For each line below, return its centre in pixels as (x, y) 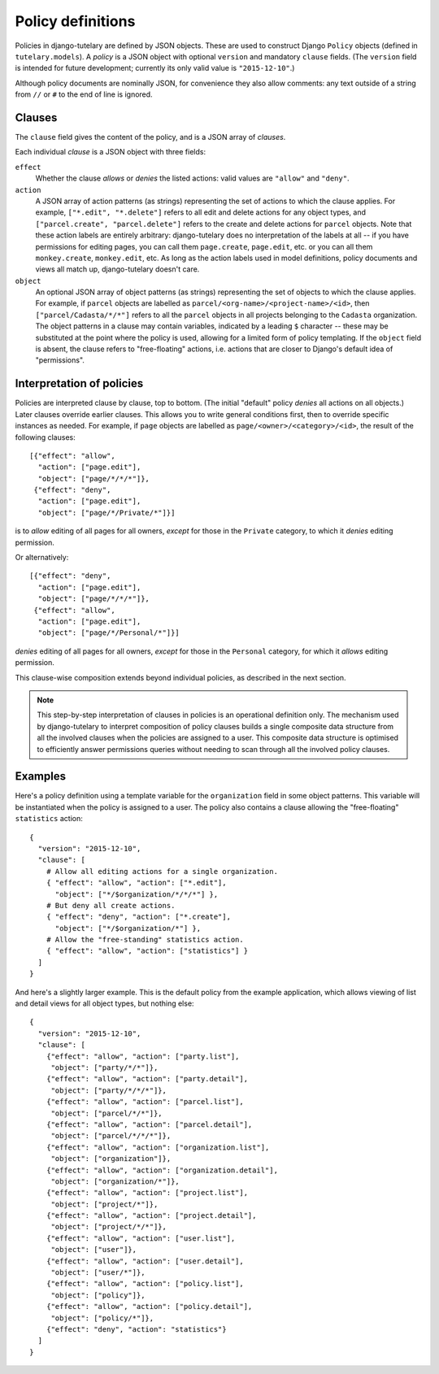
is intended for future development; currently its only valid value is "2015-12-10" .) (155, 68)
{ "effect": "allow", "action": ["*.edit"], (136, 883)
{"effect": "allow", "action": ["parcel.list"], (145, 1102)
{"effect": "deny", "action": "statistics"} (136, 1329)
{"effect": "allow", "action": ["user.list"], (141, 1238)
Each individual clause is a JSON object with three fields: (111, 152)
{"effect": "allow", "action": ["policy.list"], (145, 1284)
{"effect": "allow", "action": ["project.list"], (147, 1193)
